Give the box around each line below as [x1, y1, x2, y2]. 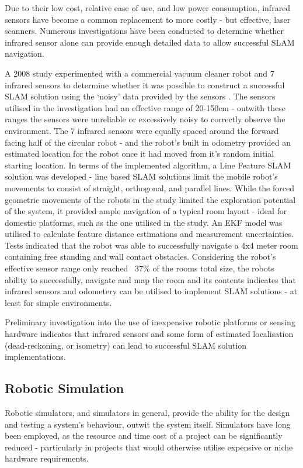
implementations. [5, 350, 66, 363]
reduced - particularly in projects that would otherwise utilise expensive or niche [5, 441, 293, 453]
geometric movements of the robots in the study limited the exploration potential [5, 193, 296, 205]
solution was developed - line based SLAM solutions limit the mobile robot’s [5, 170, 278, 183]
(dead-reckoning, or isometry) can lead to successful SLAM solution [5, 339, 247, 351]
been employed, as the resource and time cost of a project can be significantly [5, 429, 283, 442]
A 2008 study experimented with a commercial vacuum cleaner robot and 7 [5, 67, 274, 79]
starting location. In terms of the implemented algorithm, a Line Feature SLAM [5, 159, 291, 171]
